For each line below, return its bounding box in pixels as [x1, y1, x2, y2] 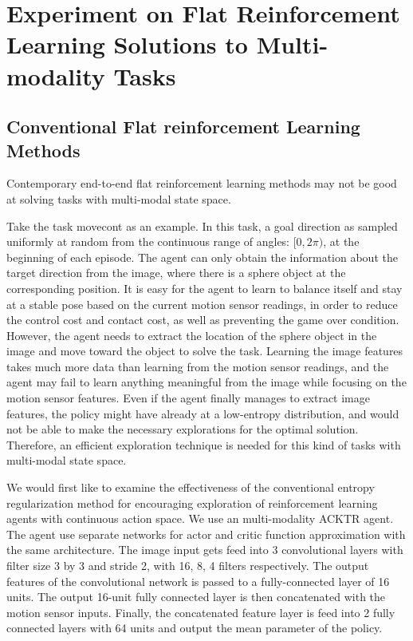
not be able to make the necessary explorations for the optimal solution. [6, 421, 359, 437]
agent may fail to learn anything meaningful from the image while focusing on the [6, 374, 407, 390]
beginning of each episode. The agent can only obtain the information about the [6, 248, 398, 265]
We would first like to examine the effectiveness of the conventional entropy [6, 479, 375, 496]
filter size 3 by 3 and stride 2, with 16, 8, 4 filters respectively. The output [6, 557, 369, 573]
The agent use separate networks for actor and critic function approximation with [6, 525, 406, 542]
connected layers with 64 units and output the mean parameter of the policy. [6, 619, 383, 636]
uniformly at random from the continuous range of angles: [6, 233, 290, 250]
